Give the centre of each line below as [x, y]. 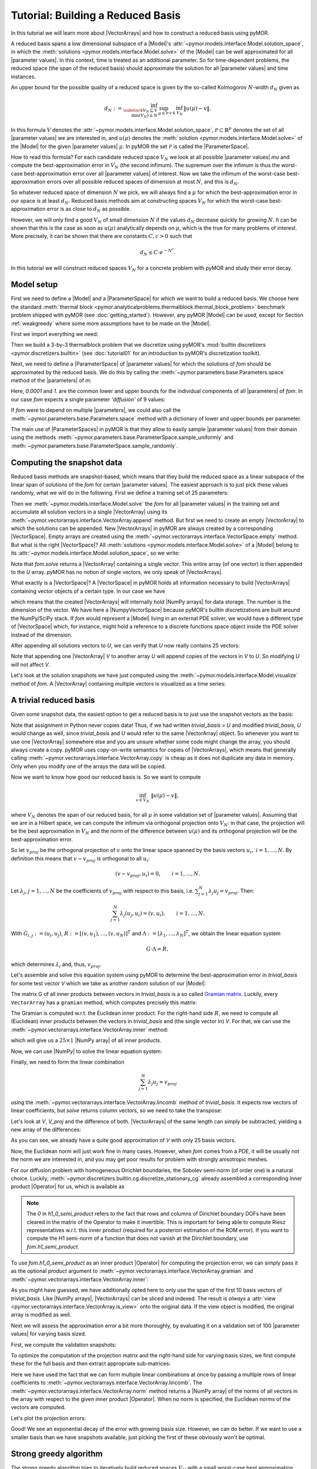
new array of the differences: [46, 1130]
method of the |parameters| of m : [51, 380]
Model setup [34, 285]
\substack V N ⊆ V [140, 111]
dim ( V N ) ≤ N [144, 115]
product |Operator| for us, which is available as [68, 1186]
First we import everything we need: [55, 334]
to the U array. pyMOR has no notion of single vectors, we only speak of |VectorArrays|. [117, 572]
